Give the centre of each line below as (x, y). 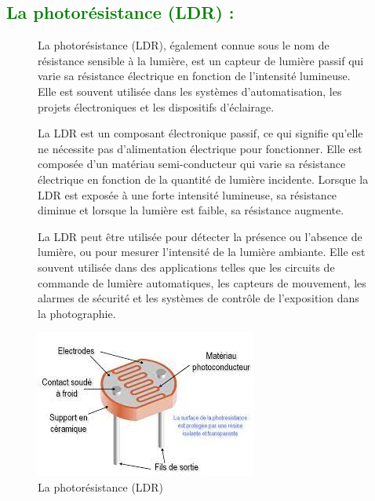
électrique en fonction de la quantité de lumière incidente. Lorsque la (203, 179)
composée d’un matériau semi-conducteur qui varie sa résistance (192, 164)
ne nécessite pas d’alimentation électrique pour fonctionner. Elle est (200, 148)
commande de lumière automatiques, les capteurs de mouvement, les (202, 282)
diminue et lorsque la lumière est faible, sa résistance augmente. (191, 210)
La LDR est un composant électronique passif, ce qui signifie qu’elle (200, 133)
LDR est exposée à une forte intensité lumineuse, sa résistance (187, 194)
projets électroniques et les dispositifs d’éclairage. (156, 106)
